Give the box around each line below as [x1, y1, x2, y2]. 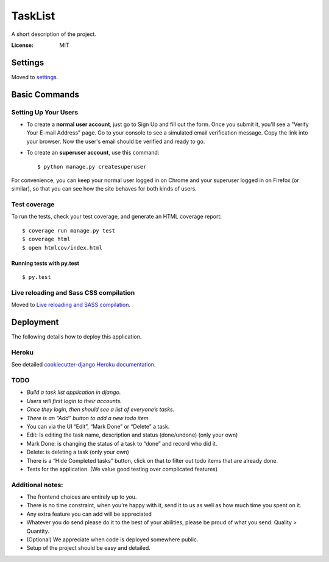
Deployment [11, 317, 59, 327]
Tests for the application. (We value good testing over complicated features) [26, 465, 218, 472]
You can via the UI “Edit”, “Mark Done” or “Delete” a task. [26, 423, 170, 430]
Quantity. [26, 527, 50, 535]
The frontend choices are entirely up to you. [26, 493, 137, 501]
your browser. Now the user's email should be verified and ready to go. [26, 138, 205, 145]
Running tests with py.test [11, 259, 79, 267]
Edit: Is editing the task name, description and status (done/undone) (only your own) [26, 431, 238, 438]
